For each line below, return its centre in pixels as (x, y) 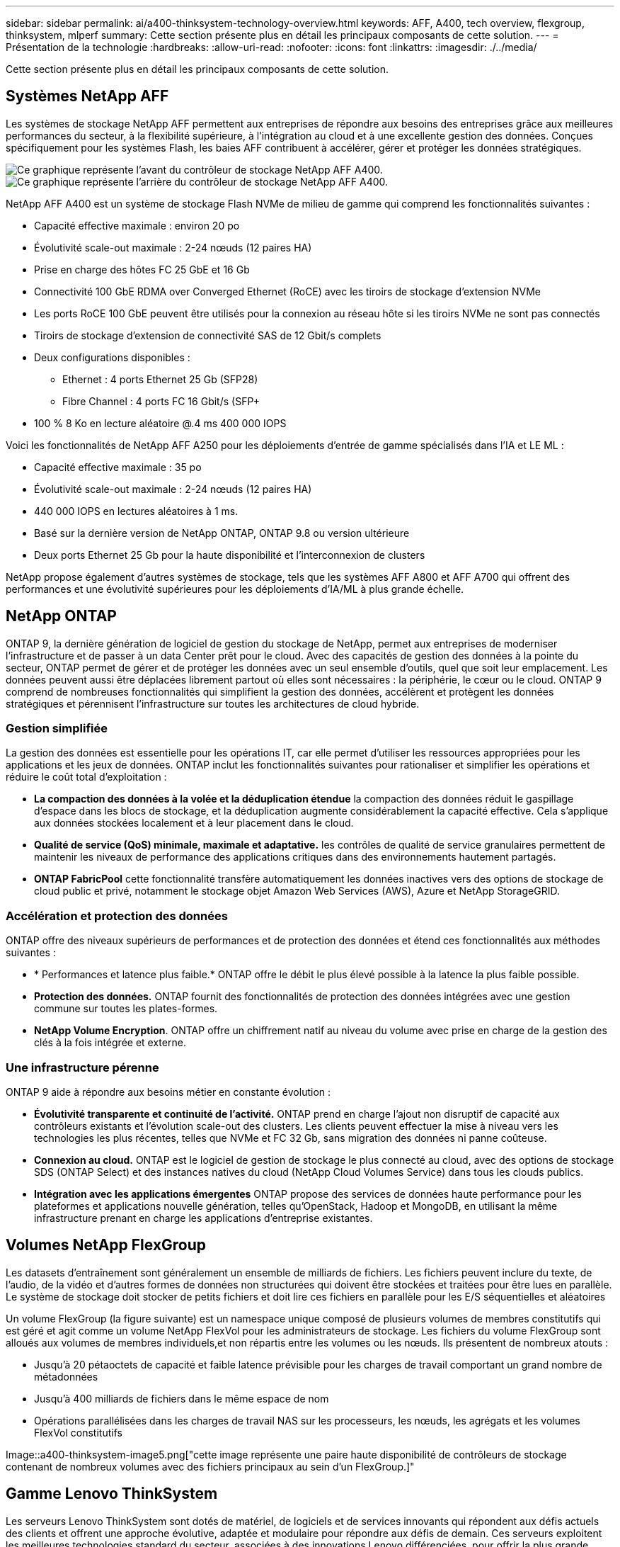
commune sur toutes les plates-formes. (126, 1009)
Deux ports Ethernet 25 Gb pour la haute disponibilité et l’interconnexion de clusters (230, 555)
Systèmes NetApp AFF (87, 96)
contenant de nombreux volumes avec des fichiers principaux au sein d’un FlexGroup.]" (210, 1466)
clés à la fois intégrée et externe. (110, 1043)
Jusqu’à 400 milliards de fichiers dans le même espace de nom (182, 1398)
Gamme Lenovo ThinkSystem (112, 1494)
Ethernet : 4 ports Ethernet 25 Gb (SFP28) (160, 379)
